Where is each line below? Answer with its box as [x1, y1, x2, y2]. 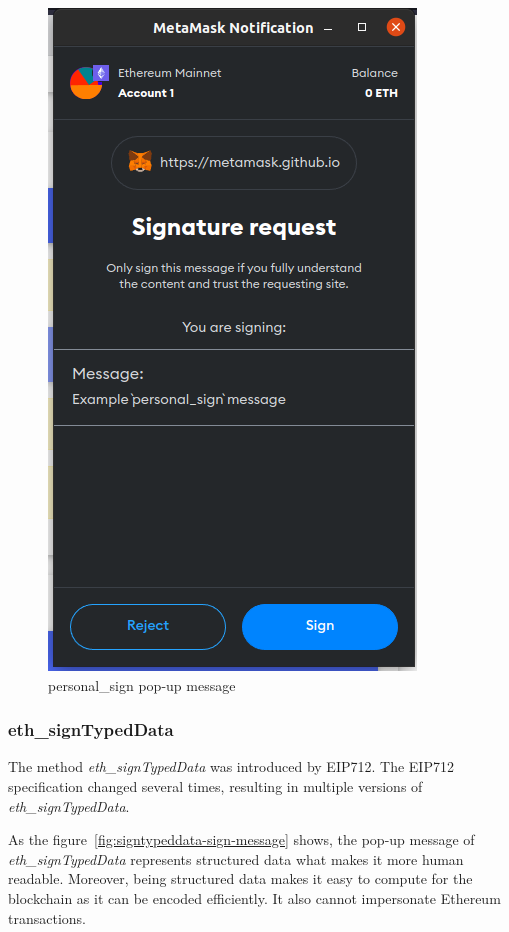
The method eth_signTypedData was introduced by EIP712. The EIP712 [8, 756, 454, 777]
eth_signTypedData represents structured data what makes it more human [8, 848, 464, 869]
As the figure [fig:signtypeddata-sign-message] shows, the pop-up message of [8, 829, 475, 850]
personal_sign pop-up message [48, 674, 236, 695]
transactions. [8, 907, 86, 928]
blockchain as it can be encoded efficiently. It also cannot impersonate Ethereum [8, 887, 501, 908]
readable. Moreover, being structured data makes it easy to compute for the [8, 868, 473, 889]
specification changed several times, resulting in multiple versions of [8, 776, 423, 796]
